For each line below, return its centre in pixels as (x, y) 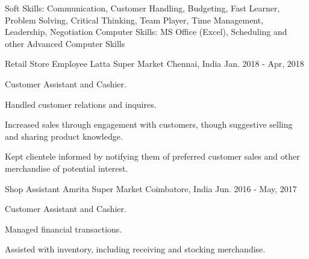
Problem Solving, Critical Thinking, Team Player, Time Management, (134, 20)
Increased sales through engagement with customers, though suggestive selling (149, 124)
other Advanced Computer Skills (65, 43)
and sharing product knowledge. (64, 136)
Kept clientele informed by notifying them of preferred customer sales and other (152, 156)
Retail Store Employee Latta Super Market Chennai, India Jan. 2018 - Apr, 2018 (154, 64)
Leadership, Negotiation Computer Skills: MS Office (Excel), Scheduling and (146, 32)
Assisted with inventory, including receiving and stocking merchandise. (135, 249)
